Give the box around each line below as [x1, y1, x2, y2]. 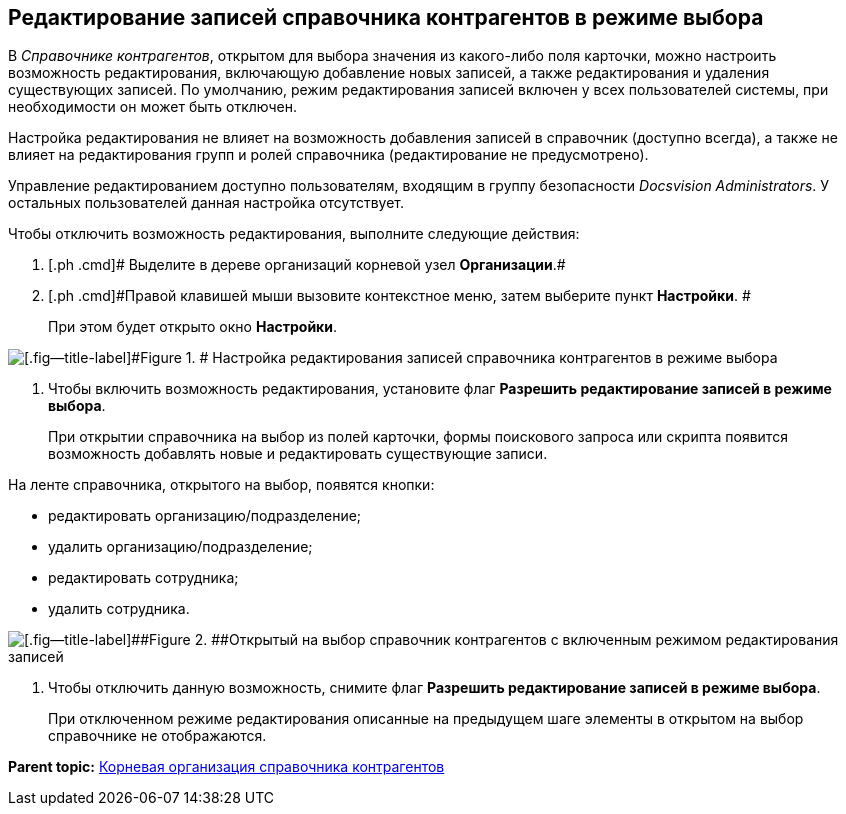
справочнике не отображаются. [48, 727, 267, 745]
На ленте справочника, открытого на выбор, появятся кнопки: [8, 476, 435, 494]
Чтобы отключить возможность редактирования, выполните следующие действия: [8, 225, 580, 243]
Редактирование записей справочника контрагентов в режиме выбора [8, 5, 764, 30]
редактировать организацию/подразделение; [48, 507, 362, 525]
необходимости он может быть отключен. [8, 98, 297, 116]
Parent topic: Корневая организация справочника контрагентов [8, 758, 445, 776]
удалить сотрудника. [48, 600, 190, 618]
